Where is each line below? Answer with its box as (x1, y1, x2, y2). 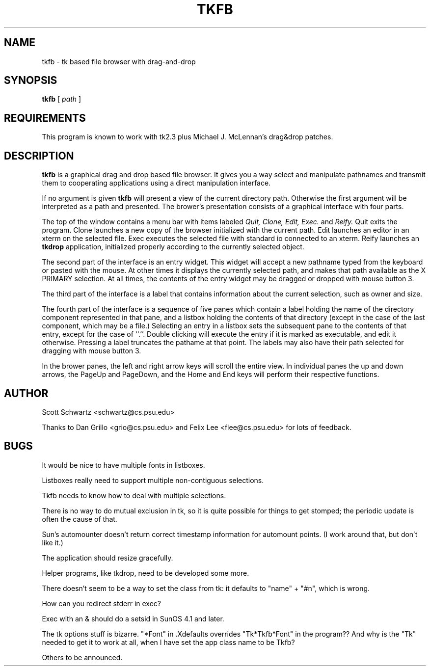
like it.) (42, 538, 63, 547)
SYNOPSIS (4, 74, 57, 87)
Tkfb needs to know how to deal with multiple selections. (42, 491, 226, 500)
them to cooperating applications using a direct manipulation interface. (42, 179, 271, 188)
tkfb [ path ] (42, 95, 81, 104)
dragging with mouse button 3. (42, 347, 141, 355)
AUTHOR (4, 387, 49, 400)
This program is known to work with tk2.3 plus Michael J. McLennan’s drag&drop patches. (42, 133, 333, 141)
